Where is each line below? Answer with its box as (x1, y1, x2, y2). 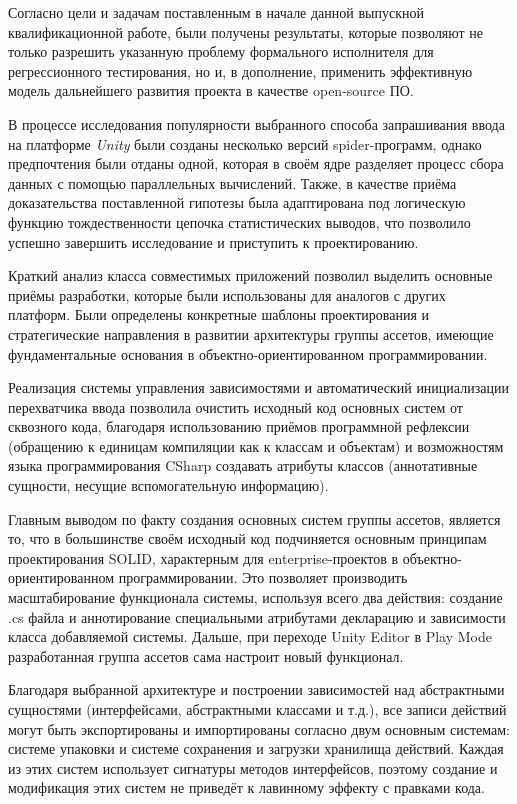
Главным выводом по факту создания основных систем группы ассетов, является (8, 508, 501, 529)
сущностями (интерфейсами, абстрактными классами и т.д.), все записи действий (8, 699, 507, 719)
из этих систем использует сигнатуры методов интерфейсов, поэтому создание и (8, 757, 498, 778)
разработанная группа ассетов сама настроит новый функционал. (8, 645, 404, 666)
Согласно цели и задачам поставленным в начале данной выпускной (8, 2, 424, 22)
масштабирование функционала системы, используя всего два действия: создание (8, 587, 503, 608)
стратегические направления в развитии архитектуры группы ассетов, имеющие (8, 323, 494, 344)
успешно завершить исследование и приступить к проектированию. (8, 231, 419, 252)
